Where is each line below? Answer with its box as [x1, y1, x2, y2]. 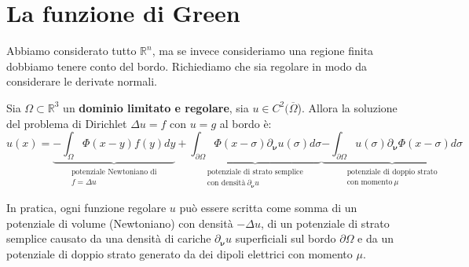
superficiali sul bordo [235, 230, 336, 247]
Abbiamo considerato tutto [6, 42, 137, 59]
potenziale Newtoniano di [71, 167, 157, 176]
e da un [357, 230, 394, 247]
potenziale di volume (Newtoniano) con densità [6, 214, 233, 231]
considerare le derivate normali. [6, 73, 157, 90]
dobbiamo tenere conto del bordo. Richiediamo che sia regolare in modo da [6, 57, 367, 74]
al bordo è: [219, 115, 272, 131]
